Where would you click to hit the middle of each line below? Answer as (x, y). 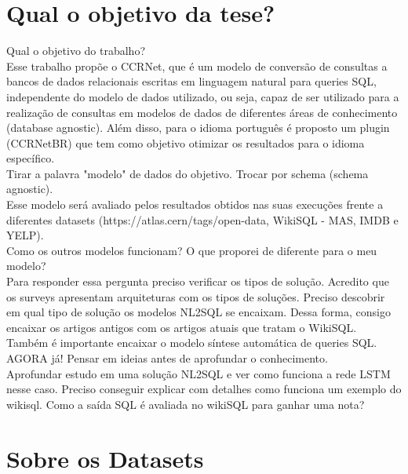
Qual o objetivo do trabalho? (76, 51)
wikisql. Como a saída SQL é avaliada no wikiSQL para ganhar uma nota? (186, 404)
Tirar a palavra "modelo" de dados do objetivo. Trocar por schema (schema (188, 173)
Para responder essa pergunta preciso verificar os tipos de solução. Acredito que (198, 281)
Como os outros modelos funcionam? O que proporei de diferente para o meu (192, 250)
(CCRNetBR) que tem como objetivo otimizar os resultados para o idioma (186, 142)
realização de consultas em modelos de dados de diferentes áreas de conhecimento (202, 112)
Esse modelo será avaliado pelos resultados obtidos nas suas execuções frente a (195, 204)
